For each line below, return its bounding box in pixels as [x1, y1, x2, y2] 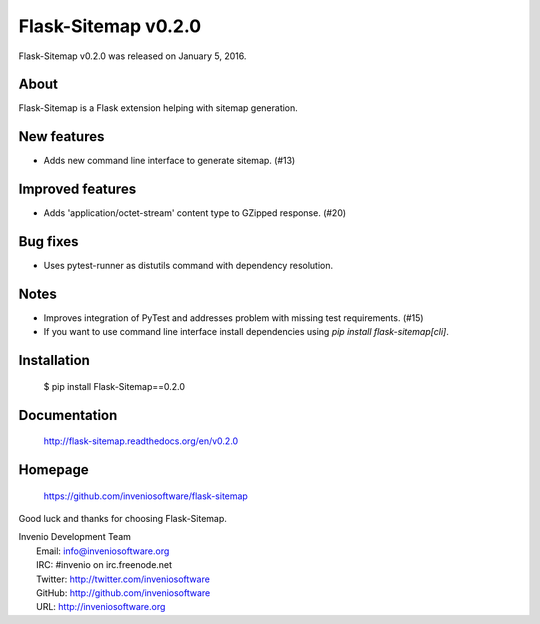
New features [18, 128, 105, 145]
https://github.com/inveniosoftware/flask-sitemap [43, 490, 249, 502]
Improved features [18, 181, 137, 198]
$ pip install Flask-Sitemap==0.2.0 [43, 380, 185, 392]
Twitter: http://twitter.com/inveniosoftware [36, 573, 210, 585]
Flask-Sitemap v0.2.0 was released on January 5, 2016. [18, 50, 247, 62]
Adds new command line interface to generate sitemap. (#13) [43, 155, 296, 167]
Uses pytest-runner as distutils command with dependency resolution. [43, 260, 334, 272]
